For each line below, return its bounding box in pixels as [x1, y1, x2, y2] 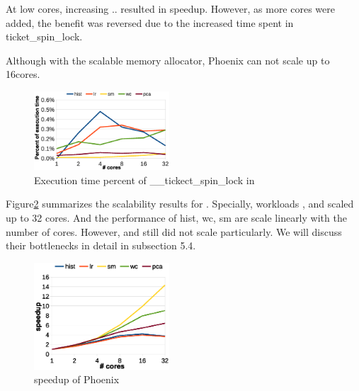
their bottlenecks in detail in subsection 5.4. [6, 238, 196, 253]
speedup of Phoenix [34, 372, 120, 387]
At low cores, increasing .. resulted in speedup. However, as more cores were [6, 1, 335, 16]
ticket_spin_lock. [6, 29, 83, 44]
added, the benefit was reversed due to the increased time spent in [6, 15, 294, 30]
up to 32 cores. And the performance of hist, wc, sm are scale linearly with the [6, 210, 347, 225]
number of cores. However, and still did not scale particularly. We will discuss [6, 224, 342, 239]
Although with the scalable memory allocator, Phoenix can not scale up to [6, 52, 330, 67]
